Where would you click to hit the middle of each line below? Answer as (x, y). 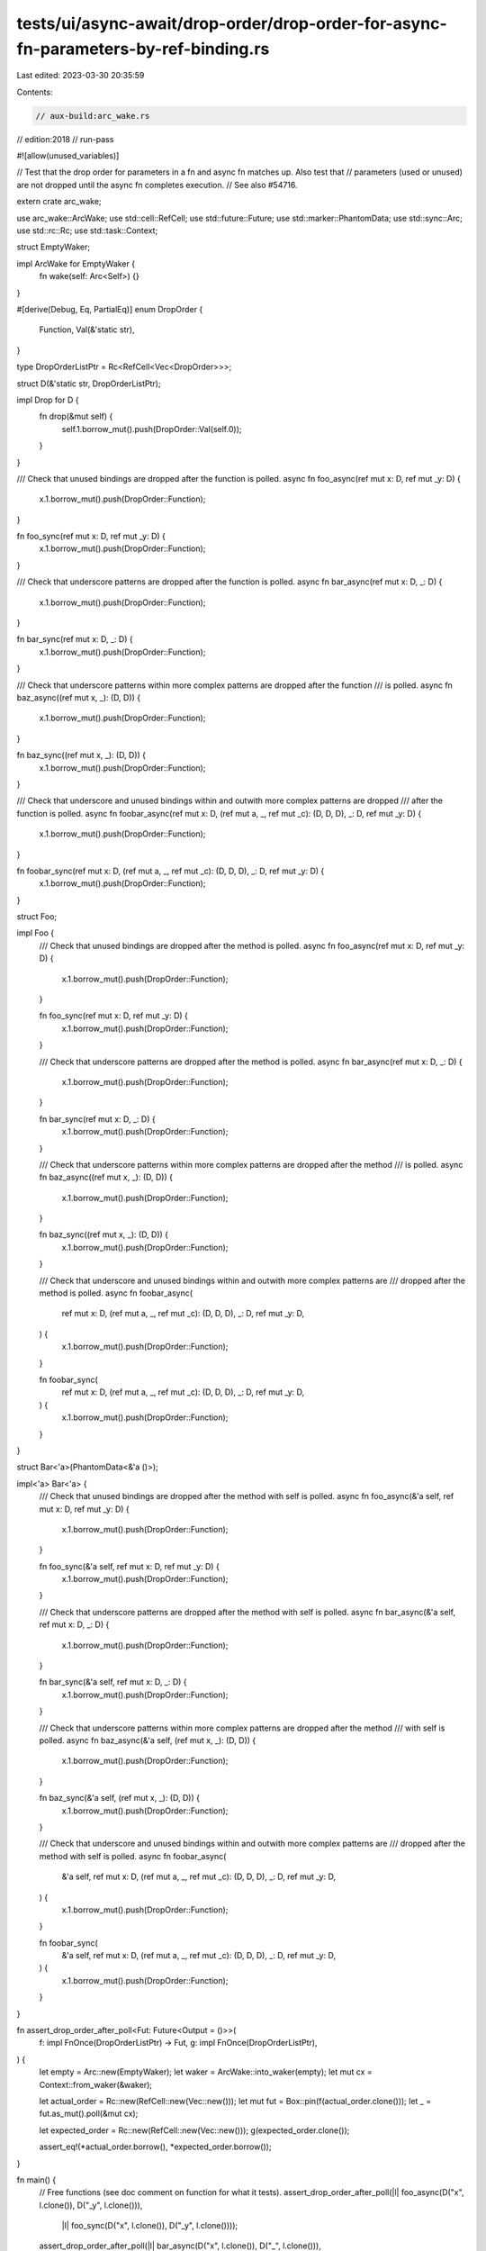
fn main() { (36, 2180)
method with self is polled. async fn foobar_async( (133, 1856)
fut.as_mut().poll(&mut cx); (89, 2114)
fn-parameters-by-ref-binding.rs (143, 49)
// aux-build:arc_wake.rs (93, 116)
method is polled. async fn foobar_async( (116, 1293)
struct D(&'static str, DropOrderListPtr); (89, 384)
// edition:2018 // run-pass (65, 139)
